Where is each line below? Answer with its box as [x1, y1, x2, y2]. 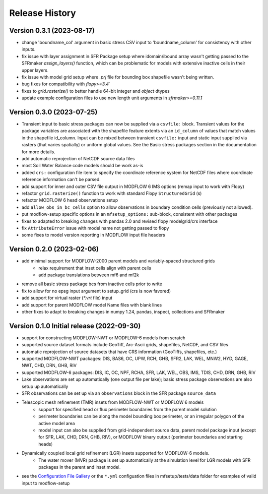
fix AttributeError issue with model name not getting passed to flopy [21, 225, 169, 231]
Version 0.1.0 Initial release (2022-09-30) [9, 321, 141, 330]
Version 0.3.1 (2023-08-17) [9, 26, 95, 35]
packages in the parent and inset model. [38, 464, 121, 470]
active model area [38, 420, 75, 426]
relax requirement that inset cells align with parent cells [38, 265, 151, 271]
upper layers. [21, 67, 49, 73]
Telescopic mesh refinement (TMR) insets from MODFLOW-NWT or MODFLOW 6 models [21, 399, 204, 405]
